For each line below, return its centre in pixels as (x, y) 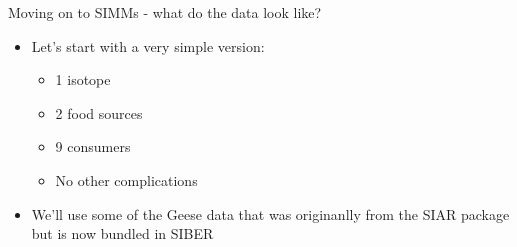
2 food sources (99, 112)
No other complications (126, 179)
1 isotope (83, 79)
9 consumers (93, 146)
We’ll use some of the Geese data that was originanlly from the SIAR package (270, 213)
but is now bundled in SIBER (122, 233)
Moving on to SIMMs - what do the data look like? (165, 12)
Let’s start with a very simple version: (148, 45)
